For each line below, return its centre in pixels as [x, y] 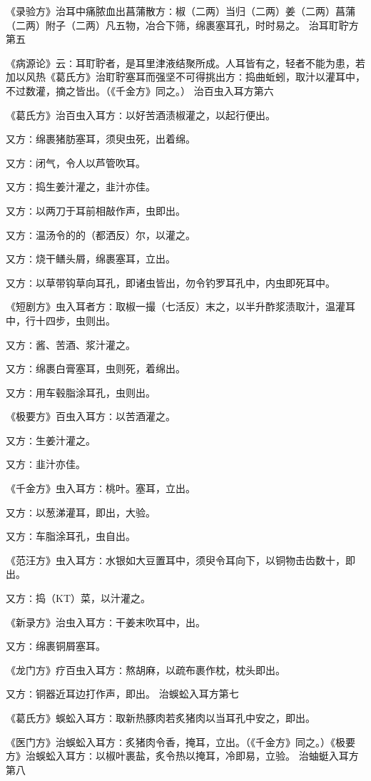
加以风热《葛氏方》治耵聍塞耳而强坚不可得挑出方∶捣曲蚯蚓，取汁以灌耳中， [185, 77]
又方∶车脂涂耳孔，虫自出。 [71, 536]
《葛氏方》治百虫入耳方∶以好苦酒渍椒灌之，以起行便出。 [141, 114]
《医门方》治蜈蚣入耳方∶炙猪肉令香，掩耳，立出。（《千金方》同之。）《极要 [181, 741]
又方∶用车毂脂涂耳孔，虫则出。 [81, 392]
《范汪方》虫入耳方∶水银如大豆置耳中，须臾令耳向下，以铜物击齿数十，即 [181, 560]
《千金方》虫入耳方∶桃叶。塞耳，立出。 [101, 488]
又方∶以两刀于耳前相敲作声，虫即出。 [96, 210]
